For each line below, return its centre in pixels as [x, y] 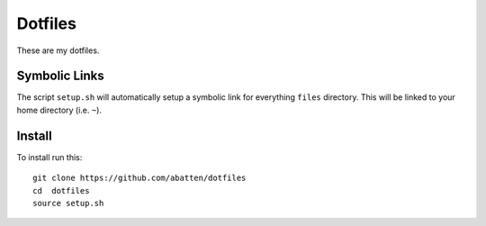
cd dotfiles [61, 190]
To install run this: [49, 157]
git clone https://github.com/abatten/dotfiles [139, 178]
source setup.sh [68, 203]
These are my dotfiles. [58, 50]
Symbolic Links [60, 76]
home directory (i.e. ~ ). [59, 110]
